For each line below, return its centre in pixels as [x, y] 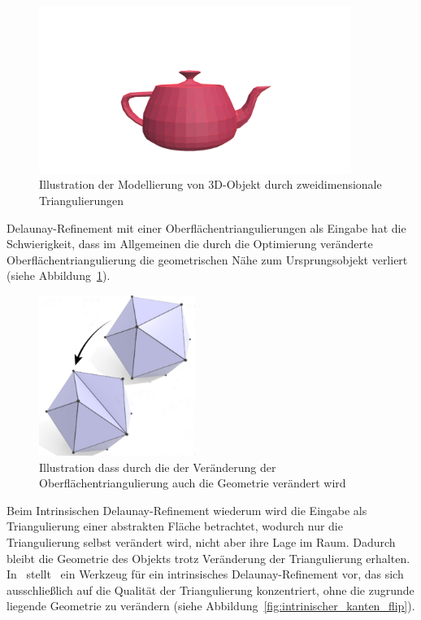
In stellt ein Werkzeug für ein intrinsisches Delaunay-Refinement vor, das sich [205, 574]
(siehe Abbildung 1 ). [59, 275]
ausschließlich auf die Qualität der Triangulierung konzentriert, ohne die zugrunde [210, 589]
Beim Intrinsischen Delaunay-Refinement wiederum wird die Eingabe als [187, 510]
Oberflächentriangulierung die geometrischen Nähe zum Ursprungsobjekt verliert [207, 259]
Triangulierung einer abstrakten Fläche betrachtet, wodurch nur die [175, 526]
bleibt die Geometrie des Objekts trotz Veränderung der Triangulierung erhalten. [208, 558]
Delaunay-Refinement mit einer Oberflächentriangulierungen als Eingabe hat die [206, 227]
